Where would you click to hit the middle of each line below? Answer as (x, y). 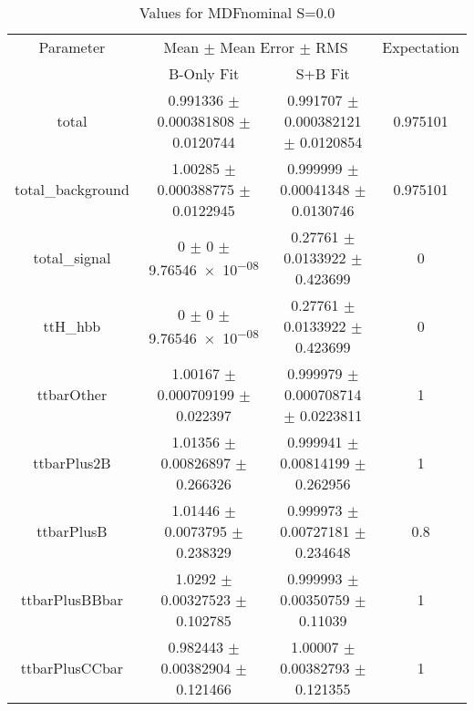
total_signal (72, 258)
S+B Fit (323, 73)
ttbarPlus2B (72, 463)
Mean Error (258, 47)
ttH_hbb (72, 326)
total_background (72, 189)
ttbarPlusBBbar (72, 599)
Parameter (72, 47)
